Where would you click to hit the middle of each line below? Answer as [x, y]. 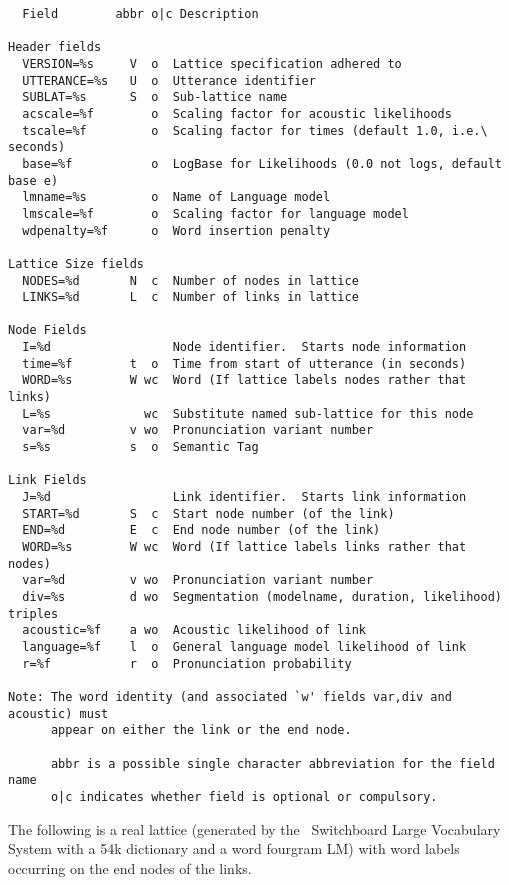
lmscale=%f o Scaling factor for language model [215, 213]
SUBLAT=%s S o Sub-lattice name [155, 97]
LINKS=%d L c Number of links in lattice [190, 297]
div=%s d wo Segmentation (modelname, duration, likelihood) [262, 596]
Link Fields [47, 480]
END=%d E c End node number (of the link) [201, 530]
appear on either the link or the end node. [201, 730]
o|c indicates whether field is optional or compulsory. [244, 796]
